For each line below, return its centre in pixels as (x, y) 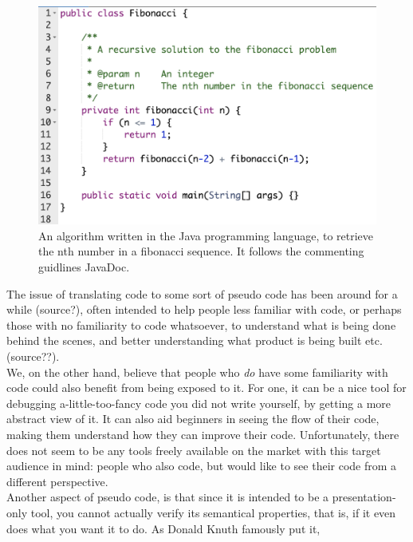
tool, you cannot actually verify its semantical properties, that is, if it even (213, 512)
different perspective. (57, 481)
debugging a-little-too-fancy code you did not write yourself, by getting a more (199, 403)
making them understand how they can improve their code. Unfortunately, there (203, 434)
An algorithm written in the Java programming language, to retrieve (206, 235)
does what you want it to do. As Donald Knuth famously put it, (163, 528)
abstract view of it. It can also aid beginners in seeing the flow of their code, (193, 419)
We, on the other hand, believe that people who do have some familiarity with (197, 372)
